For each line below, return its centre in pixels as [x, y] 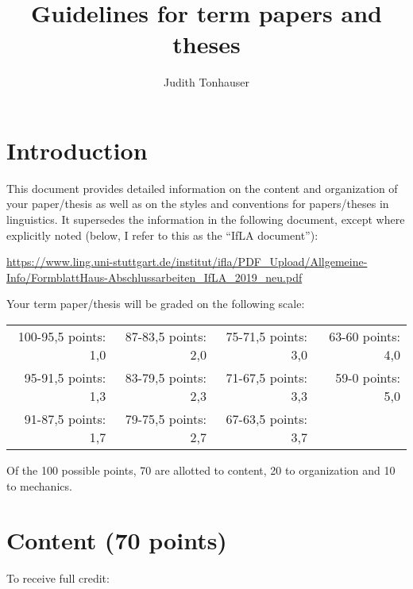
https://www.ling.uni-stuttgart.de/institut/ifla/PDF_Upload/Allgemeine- [187, 262]
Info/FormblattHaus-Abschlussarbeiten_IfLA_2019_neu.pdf [154, 277]
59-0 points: [368, 377]
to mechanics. [39, 485]
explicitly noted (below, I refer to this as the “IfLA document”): [162, 235]
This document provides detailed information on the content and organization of [202, 188]
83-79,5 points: [166, 377]
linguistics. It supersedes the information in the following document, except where [206, 219]
